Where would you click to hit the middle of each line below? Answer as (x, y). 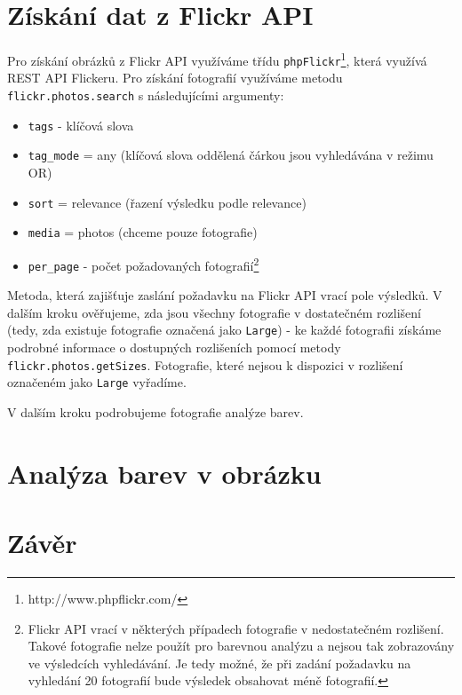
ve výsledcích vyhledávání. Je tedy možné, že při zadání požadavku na (219, 663)
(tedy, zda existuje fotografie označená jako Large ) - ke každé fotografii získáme (224, 330)
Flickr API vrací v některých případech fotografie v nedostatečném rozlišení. (236, 628)
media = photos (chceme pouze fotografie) (143, 232)
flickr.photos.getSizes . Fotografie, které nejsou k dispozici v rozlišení (205, 364)
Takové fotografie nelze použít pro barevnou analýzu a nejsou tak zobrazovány (241, 646)
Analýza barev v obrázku (164, 473)
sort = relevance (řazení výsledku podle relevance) (167, 202)
